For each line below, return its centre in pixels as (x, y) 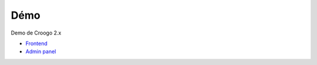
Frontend (37, 43)
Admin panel (41, 52)
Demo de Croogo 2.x (36, 33)
